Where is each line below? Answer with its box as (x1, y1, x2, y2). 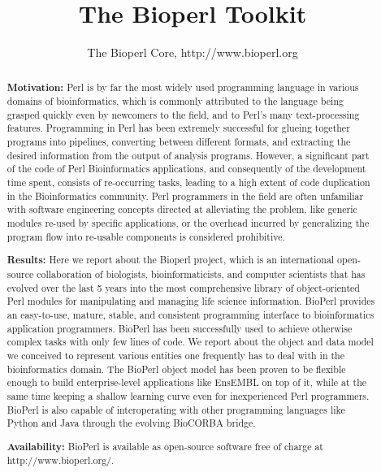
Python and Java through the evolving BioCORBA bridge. (6, 416, 256, 430)
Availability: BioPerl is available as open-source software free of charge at (6, 439, 323, 453)
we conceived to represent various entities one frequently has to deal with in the (6, 348, 345, 362)
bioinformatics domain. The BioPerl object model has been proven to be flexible (6, 362, 346, 375)
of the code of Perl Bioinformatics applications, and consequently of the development (6, 162, 366, 176)
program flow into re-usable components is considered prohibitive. (6, 229, 285, 243)
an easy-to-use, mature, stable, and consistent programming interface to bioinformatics (6, 307, 375, 321)
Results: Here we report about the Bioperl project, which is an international (6, 253, 335, 267)
